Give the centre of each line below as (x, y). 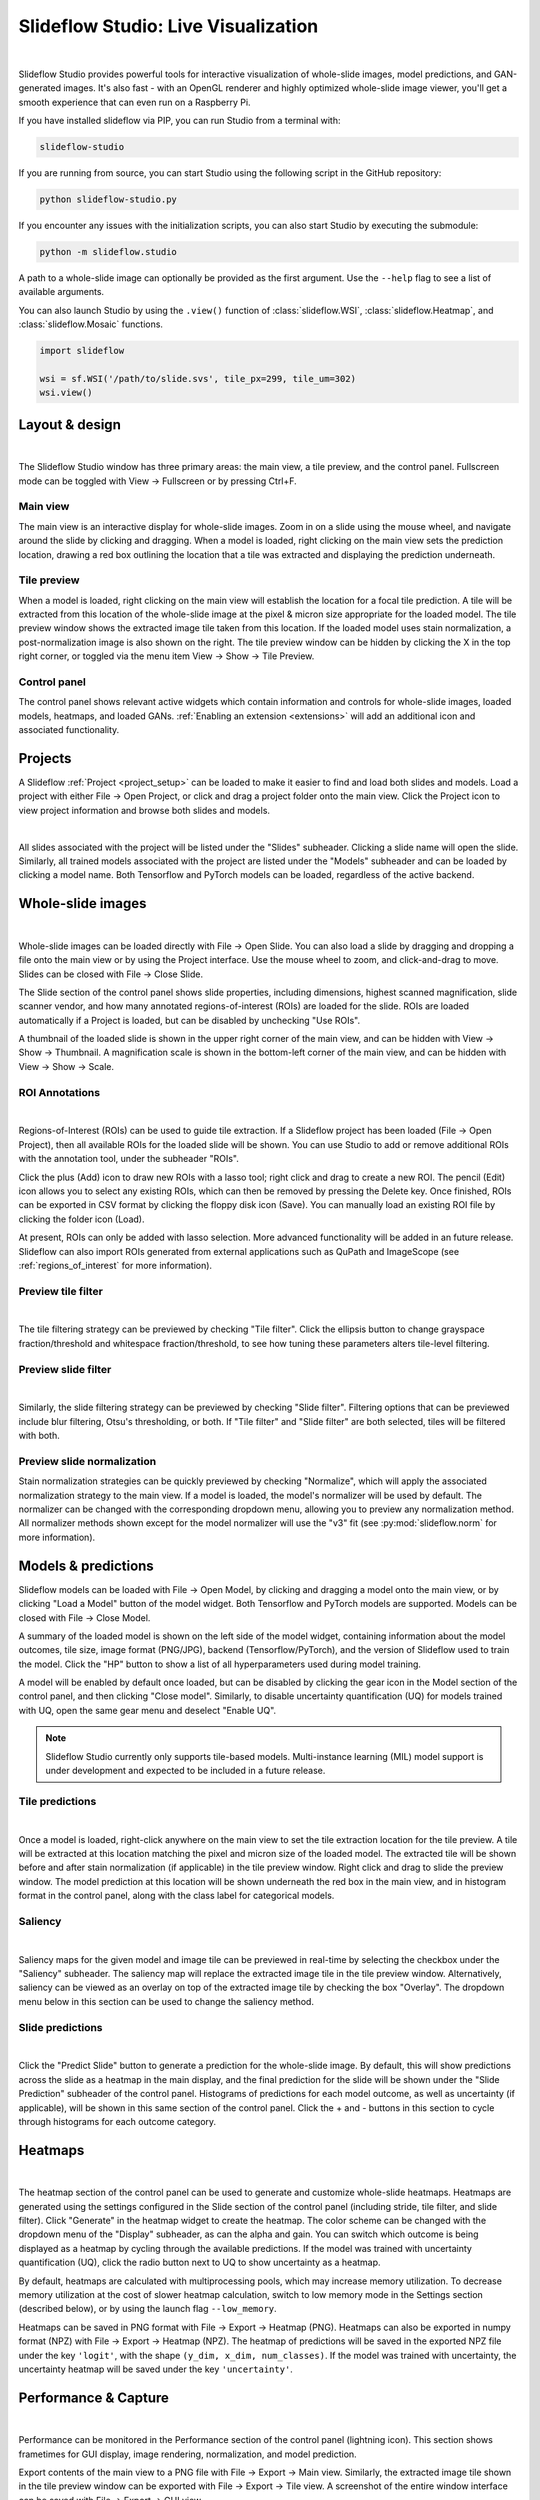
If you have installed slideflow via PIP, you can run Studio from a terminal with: (179, 121)
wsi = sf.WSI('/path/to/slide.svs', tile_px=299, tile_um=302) (198, 378)
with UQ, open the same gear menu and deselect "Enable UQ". (147, 1710)
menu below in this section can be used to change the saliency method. (166, 2001)
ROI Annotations (59, 1092)
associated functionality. (69, 730)
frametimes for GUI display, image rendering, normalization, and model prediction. (187, 2454)
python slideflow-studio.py (108, 199)
